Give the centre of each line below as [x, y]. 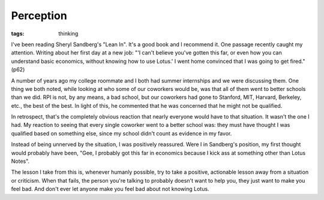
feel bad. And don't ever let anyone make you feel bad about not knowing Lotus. [110, 189]
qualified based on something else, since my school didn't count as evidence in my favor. [121, 133]
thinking [68, 34]
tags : [18, 34]
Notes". [20, 161]
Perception [39, 16]
